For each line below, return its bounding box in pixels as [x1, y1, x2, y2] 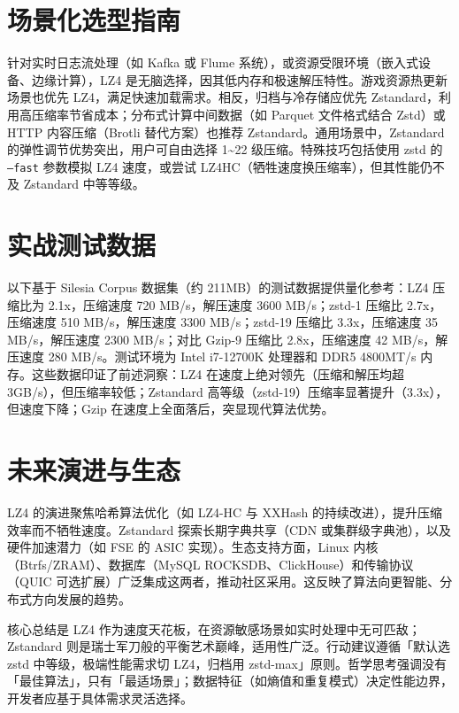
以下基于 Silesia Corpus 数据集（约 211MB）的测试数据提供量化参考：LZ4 [7, 278, 429, 297]
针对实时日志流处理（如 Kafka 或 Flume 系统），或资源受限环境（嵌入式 [7, 53, 418, 72]
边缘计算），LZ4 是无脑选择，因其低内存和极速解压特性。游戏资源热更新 [31, 70, 448, 89]
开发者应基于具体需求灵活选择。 [7, 688, 193, 707]
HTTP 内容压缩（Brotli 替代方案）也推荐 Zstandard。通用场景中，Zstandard [7, 122, 445, 141]
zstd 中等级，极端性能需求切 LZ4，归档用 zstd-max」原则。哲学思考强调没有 [7, 654, 447, 672]
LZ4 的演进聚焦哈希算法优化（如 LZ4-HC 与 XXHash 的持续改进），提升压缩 [7, 502, 442, 521]
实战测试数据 [7, 227, 157, 263]
